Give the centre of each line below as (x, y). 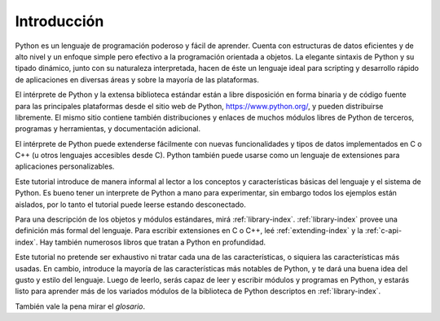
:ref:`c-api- (383, 231)
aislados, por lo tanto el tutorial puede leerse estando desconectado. (130, 204)
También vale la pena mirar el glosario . (80, 306)
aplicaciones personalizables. (65, 166)
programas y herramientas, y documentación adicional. (108, 129)
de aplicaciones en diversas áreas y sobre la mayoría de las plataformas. (137, 79)
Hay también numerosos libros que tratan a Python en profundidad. (153, 242)
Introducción (59, 21)
